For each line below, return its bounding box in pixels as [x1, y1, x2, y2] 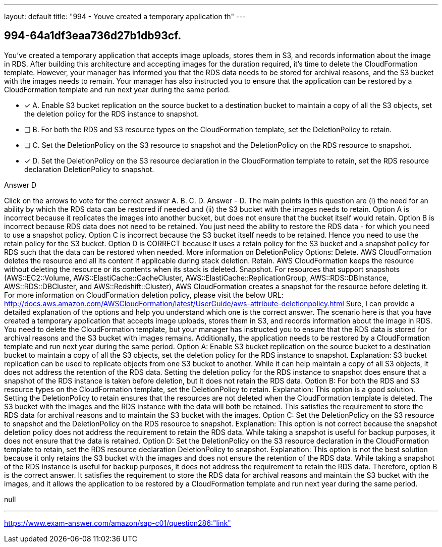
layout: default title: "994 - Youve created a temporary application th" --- [4, 12, 246, 21]
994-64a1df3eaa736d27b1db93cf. [4, 29, 182, 42]
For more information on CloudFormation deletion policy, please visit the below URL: [4, 290, 284, 299]
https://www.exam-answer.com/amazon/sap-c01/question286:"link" [4, 518, 231, 527]
